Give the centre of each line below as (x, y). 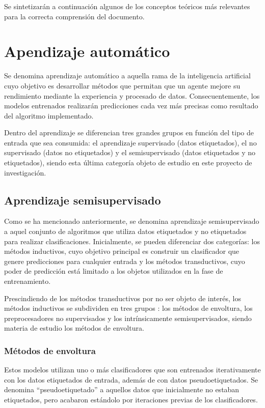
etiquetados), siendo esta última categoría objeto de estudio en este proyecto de (128, 163)
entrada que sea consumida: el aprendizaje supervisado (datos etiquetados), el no (130, 142)
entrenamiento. (28, 281)
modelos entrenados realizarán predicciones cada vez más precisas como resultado (131, 106)
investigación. (25, 172)
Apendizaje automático (87, 51)
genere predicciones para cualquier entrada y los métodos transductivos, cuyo (125, 261)
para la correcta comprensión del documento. (74, 16)
